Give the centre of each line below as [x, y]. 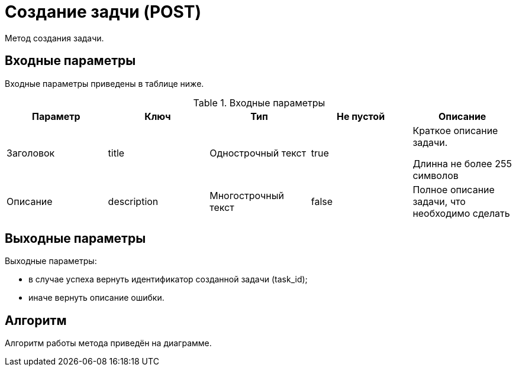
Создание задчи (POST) [103, 12]
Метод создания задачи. [54, 38]
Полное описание [454, 189]
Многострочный [247, 195]
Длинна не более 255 [462, 163]
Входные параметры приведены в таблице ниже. [104, 83]
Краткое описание [455, 130]
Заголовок [31, 153]
